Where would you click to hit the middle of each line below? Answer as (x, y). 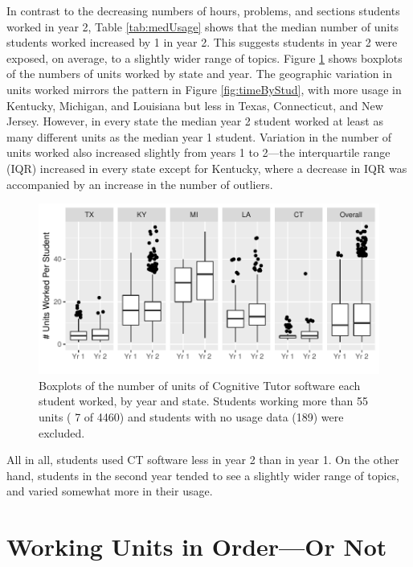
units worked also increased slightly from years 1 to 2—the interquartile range (198, 152)
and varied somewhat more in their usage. (110, 491)
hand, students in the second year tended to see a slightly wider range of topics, (203, 475)
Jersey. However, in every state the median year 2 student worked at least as (195, 121)
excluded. (62, 432)
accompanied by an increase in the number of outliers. (140, 184)
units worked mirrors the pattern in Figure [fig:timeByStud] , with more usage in (204, 89)
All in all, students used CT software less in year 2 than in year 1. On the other (203, 460)
